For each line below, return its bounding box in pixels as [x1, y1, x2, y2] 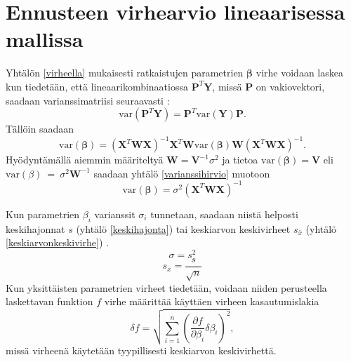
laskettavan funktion [6, 294, 93, 309]
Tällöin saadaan [6, 121, 74, 136]
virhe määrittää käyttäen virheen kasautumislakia [104, 294, 319, 309]
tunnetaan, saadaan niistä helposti [150, 206, 298, 221]
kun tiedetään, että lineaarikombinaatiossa [6, 79, 188, 93]
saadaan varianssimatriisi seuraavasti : [6, 93, 170, 107]
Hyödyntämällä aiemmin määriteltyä [6, 152, 164, 167]
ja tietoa [222, 152, 258, 167]
